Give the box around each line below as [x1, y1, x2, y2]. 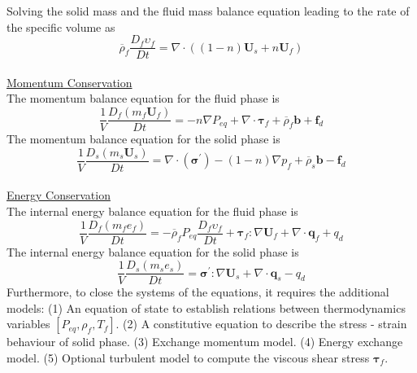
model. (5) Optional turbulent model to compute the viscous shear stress [7, 349, 370, 366]
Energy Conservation [7, 186, 111, 204]
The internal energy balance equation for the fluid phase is [7, 202, 298, 219]
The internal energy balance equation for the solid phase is [7, 243, 299, 260]
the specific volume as [7, 18, 115, 35]
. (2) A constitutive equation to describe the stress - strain [115, 315, 407, 332]
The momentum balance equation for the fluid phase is [7, 90, 280, 107]
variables [7, 315, 50, 332]
